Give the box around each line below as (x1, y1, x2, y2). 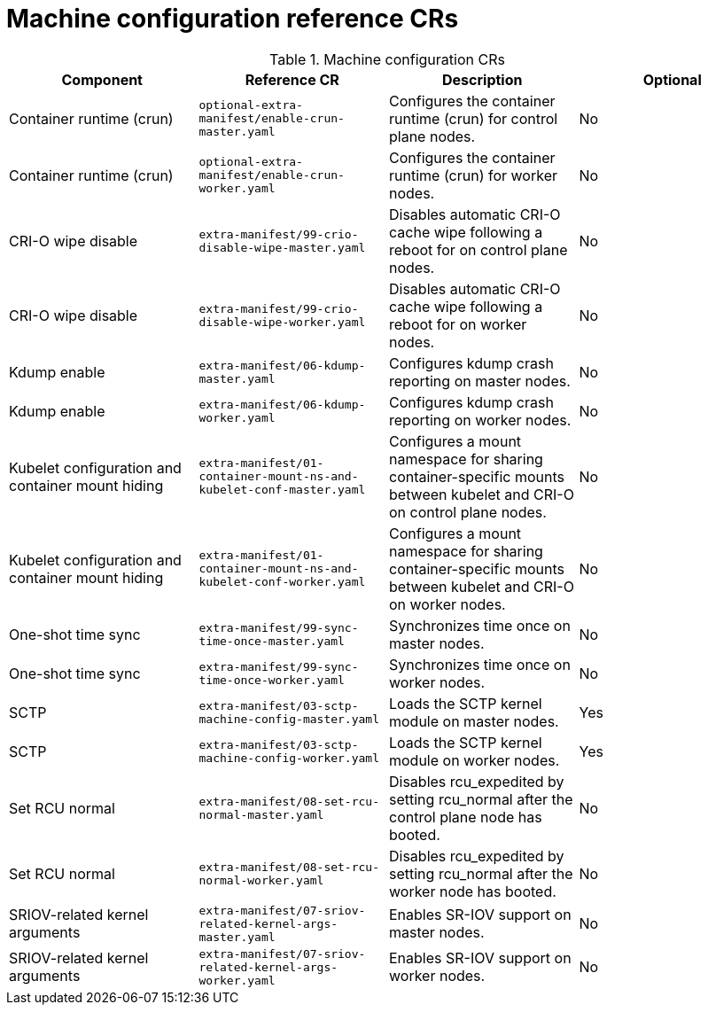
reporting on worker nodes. (389, 410, 572, 429)
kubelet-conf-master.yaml (198, 483, 366, 497)
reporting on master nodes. (389, 371, 571, 390)
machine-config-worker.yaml (198, 751, 379, 765)
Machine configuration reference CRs (6, 4, 459, 34)
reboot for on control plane (389, 240, 568, 259)
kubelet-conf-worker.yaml (198, 575, 366, 589)
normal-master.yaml (198, 807, 324, 821)
